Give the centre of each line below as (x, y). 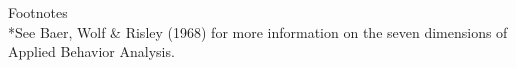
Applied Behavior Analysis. (91, 51)
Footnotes (38, 12)
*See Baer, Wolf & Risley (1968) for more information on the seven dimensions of (258, 31)
